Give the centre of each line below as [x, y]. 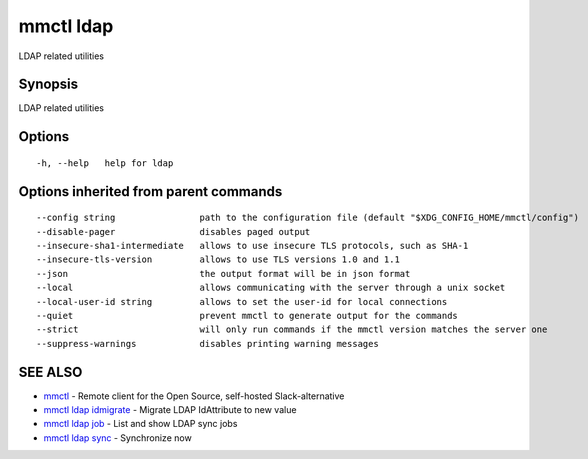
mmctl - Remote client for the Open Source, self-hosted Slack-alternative [194, 396]
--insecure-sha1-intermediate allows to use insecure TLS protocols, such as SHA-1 [252, 246]
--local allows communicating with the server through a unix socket [271, 288]
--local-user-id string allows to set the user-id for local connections [242, 301]
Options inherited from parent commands [150, 191]
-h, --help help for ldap [105, 163]
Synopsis [48, 84]
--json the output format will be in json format [223, 273]
